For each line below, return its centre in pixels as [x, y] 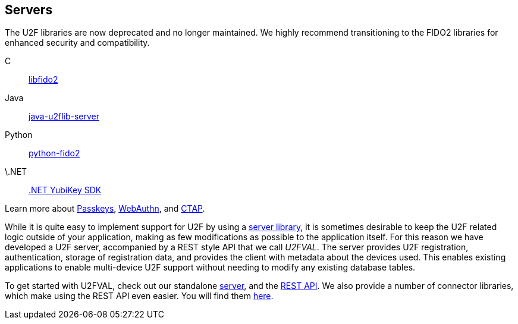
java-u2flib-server [64, 117]
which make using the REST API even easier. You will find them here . [139, 296]
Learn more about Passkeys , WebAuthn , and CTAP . [105, 209]
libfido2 [43, 80]
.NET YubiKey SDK [65, 190]
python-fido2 [54, 153]
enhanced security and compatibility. [77, 43]
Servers [29, 10]
